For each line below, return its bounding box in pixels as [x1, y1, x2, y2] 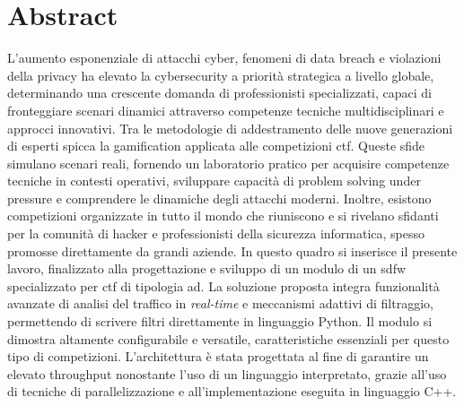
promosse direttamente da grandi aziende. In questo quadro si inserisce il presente [7, 241, 458, 260]
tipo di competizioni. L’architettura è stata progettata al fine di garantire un [7, 347, 429, 366]
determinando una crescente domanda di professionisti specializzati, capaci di [7, 83, 433, 102]
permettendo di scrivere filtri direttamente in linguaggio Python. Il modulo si [7, 312, 433, 331]
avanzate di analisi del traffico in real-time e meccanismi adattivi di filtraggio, [7, 294, 433, 313]
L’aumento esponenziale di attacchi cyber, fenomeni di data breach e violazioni [7, 48, 442, 67]
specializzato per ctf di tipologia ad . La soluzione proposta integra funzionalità [7, 276, 440, 295]
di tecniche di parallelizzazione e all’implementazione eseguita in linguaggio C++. [7, 382, 457, 401]
